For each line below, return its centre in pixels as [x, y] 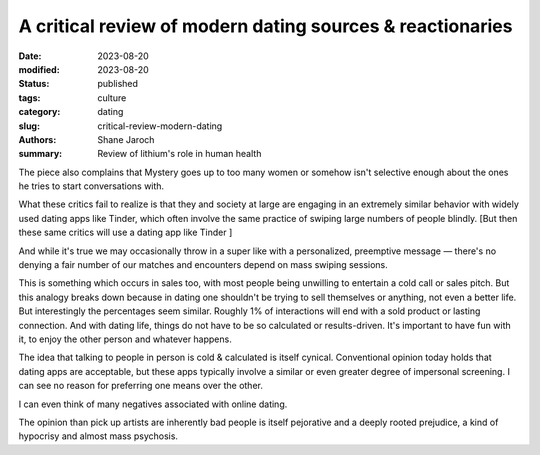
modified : [39, 69]
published [118, 84]
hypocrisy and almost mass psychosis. [98, 436]
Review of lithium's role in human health [179, 154]
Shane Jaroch [126, 139]
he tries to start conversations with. [91, 186]
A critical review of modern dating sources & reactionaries [265, 26]
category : [39, 112]
